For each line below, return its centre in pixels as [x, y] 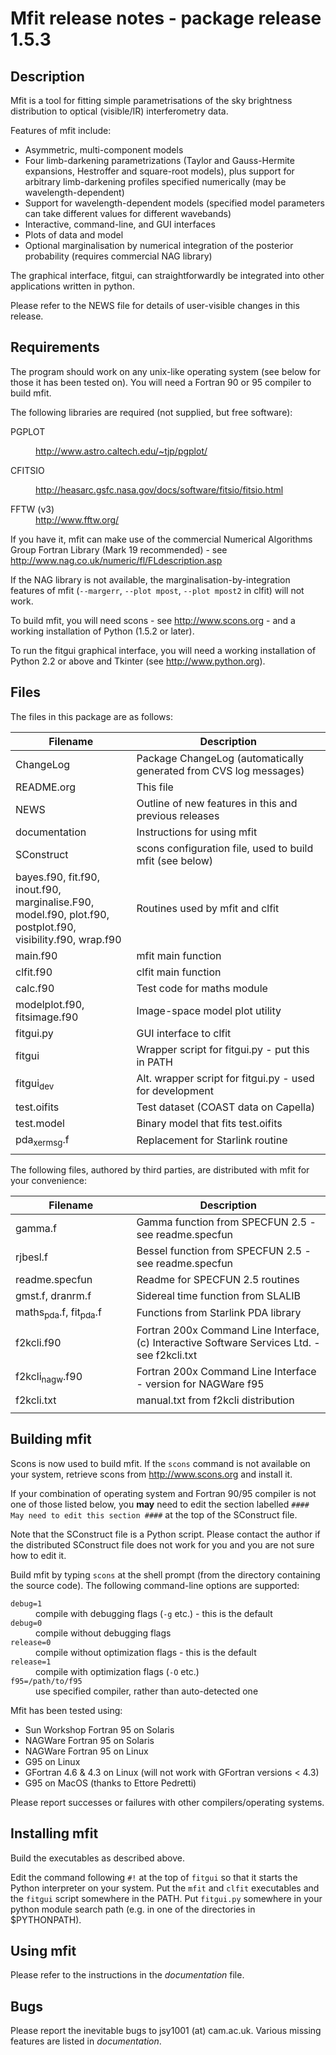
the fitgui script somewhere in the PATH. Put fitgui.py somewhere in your [166, 1898]
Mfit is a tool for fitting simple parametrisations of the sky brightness [151, 100]
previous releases [178, 815]
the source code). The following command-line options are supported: [155, 1585]
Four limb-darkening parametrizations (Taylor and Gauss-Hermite [159, 160]
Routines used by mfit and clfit [208, 908]
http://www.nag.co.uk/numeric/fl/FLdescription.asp [116, 560]
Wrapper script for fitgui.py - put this [223, 1049]
